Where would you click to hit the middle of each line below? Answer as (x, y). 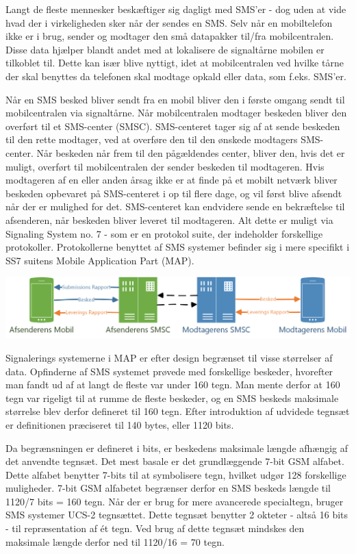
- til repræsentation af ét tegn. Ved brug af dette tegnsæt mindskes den (155, 528)
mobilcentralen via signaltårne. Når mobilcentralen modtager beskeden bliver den (176, 113)
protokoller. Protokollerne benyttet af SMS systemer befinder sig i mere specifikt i (178, 247)
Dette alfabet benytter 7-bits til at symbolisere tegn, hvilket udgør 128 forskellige (176, 474)
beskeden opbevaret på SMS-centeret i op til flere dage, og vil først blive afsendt (174, 193)
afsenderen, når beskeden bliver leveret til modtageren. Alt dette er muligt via (169, 219)
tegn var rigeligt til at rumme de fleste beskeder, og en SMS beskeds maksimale (172, 398)
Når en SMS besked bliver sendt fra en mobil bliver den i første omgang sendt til (175, 99)
